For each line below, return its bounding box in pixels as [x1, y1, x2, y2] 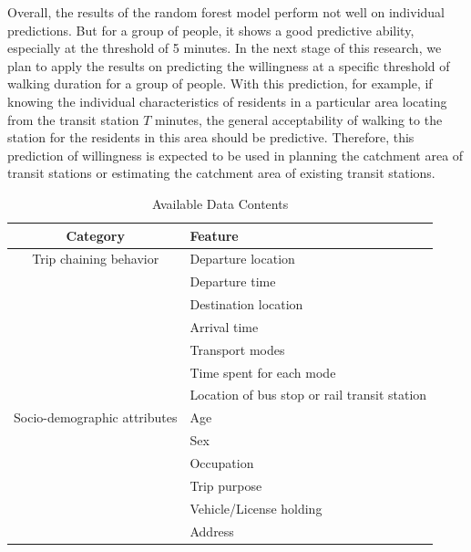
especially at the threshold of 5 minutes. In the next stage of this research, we [7, 38, 442, 57]
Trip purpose [189, 475, 262, 495]
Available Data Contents [151, 193, 289, 213]
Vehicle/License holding [189, 498, 323, 517]
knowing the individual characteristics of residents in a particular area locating [7, 91, 447, 110]
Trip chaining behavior [32, 249, 159, 268]
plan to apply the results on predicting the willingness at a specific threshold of [7, 56, 450, 75]
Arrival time [189, 317, 259, 336]
